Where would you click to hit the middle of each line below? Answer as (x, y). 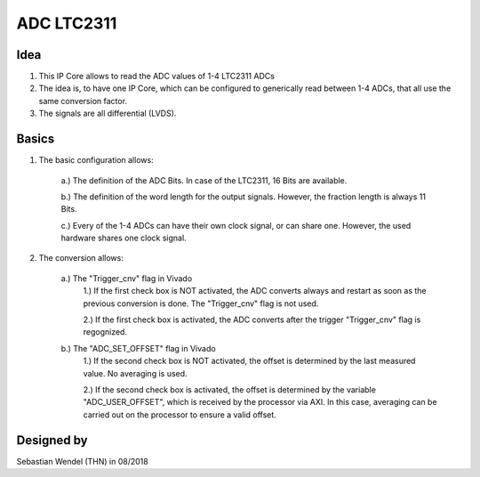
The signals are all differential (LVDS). (108, 113)
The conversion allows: (81, 258)
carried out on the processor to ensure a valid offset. (180, 415)
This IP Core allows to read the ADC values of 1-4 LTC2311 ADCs (157, 77)
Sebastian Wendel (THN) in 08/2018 (82, 461)
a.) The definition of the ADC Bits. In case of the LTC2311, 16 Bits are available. (204, 180)
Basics (36, 139)
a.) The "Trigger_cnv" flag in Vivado (127, 278)
